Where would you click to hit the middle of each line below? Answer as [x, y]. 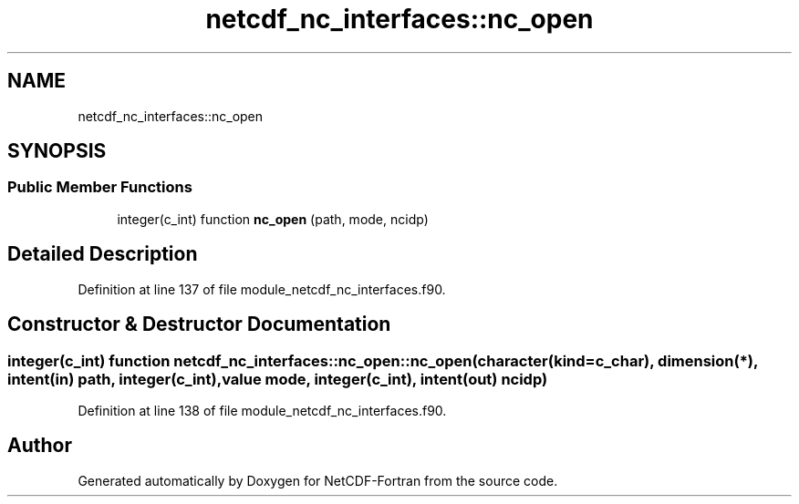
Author [40, 446]
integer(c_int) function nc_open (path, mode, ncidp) [273, 219]
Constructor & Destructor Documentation [199, 324]
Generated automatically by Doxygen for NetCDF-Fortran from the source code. [318, 480]
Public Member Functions [100, 187]
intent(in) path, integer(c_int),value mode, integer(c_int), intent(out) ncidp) [278, 379]
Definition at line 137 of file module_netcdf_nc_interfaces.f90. [262, 289]
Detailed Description [103, 254]
